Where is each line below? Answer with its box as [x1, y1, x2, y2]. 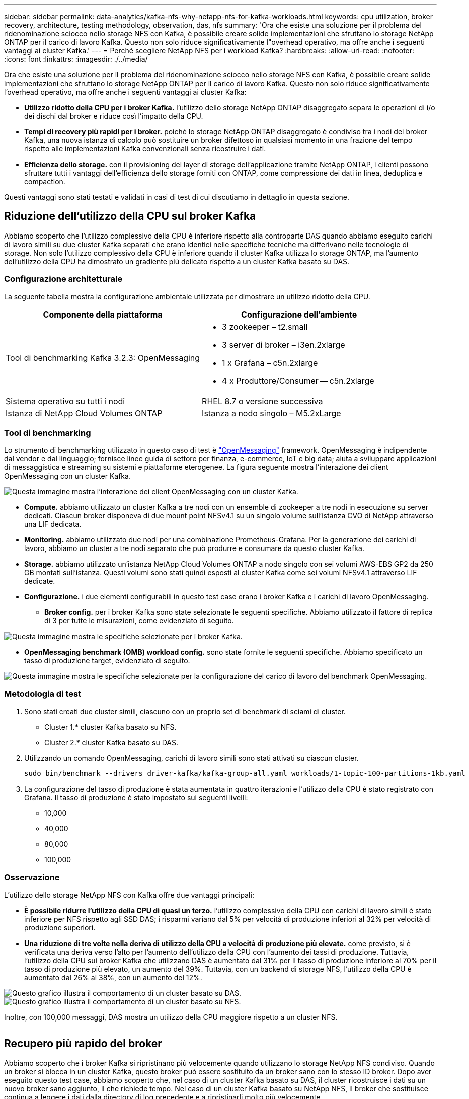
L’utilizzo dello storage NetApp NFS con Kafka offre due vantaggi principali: [4, 890, 254, 899]
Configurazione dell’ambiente [241, 309, 357, 320]
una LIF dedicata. [24, 520, 82, 529]
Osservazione [4, 872, 60, 883]
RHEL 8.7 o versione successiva [202, 396, 323, 406]
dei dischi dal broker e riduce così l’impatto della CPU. [24, 112, 203, 120]
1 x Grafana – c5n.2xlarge [222, 357, 318, 368]
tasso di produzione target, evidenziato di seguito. [24, 656, 190, 665]
